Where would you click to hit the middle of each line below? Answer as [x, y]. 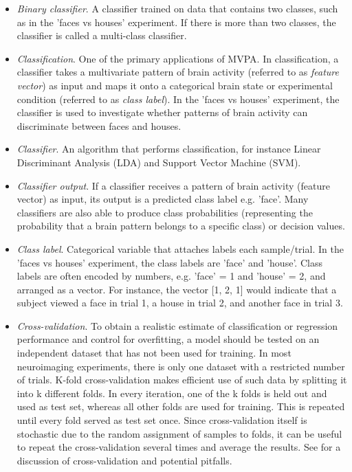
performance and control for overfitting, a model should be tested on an [168, 339]
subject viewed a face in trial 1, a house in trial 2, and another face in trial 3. [180, 303]
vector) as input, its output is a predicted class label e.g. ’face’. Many [163, 199]
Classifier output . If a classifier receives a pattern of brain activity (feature [173, 185]
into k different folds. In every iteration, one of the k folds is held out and [172, 393]
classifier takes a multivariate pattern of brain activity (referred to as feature [178, 72]
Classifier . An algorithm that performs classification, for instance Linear [169, 149]
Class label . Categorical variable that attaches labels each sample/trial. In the [180, 248]
